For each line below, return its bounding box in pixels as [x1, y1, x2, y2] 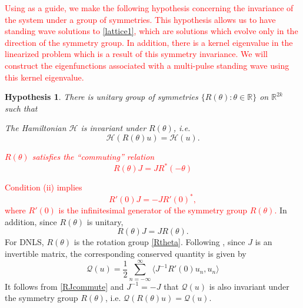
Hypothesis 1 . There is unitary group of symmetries [5, 91, 198, 103]
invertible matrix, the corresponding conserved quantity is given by [5, 247, 247, 259]
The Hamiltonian [5, 122, 66, 134]
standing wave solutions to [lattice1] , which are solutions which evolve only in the [5, 25, 298, 37]
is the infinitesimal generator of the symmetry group [58, 204, 248, 216]
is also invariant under [209, 280, 289, 292]
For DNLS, [5, 236, 44, 248]
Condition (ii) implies [5, 181, 82, 193]
